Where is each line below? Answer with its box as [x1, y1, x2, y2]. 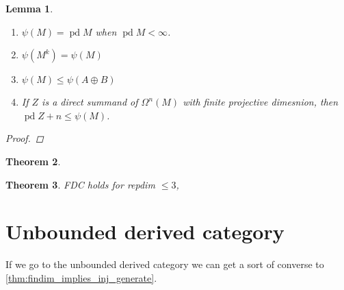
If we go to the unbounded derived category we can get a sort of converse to [5, 257, 324, 271]
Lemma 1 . [5, 1, 53, 15]
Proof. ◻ [5, 131, 44, 145]
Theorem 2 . [5, 154, 61, 168]
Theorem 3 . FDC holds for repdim [5, 177, 155, 191]
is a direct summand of [42, 95, 138, 109]
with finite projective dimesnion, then [183, 95, 339, 109]
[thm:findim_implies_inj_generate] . [5, 270, 157, 285]
